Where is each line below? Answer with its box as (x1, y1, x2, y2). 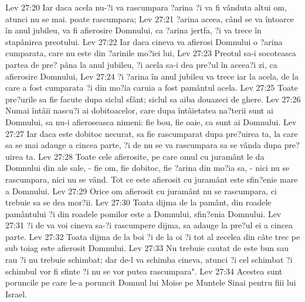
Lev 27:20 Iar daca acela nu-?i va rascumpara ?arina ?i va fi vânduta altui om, (5, 1, 287, 13)
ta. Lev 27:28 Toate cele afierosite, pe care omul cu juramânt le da (26, 150, 265, 162)
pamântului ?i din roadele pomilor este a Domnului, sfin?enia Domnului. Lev (5, 207, 282, 219)
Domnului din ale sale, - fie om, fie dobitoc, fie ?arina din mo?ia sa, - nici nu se (5, 162, 290, 174)
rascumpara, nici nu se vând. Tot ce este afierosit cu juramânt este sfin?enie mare (5, 173, 298, 185)
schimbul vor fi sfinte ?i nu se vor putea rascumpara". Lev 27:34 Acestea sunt (5, 265, 283, 277)
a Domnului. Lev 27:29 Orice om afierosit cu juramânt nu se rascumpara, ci (5, 184, 277, 197)
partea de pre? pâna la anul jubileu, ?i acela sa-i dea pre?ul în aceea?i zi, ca (5, 58, 277, 70)
